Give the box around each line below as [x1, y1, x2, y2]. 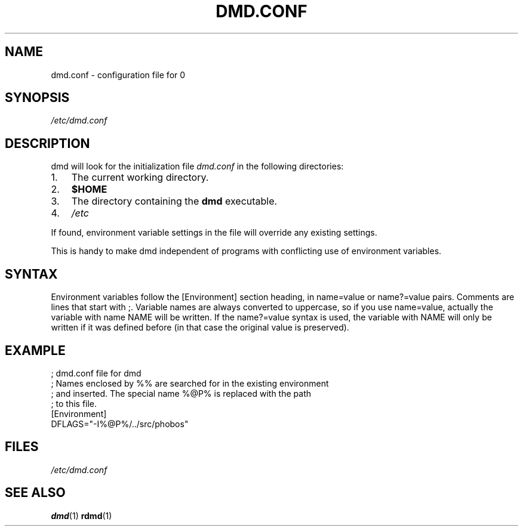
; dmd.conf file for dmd [51, 368, 141, 378]
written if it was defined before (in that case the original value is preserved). [51, 322, 349, 333]
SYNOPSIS [5, 90, 70, 106]
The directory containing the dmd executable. [71, 195, 278, 208]
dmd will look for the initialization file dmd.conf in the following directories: [51, 161, 344, 172]
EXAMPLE [5, 342, 66, 358]
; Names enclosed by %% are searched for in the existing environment [51, 378, 329, 388]
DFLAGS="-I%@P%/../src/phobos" [51, 418, 189, 429]
